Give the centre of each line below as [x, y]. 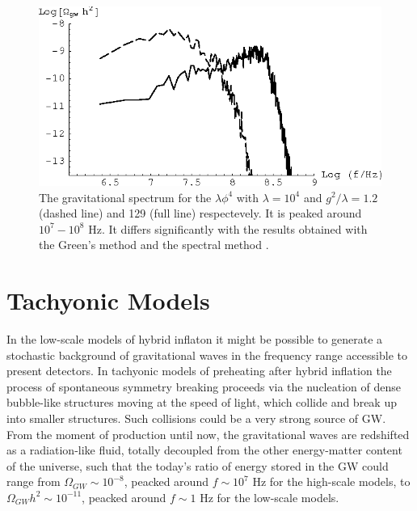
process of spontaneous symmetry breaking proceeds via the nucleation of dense [204, 386]
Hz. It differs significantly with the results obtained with [228, 228]
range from [34, 481]
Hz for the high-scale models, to [331, 481]
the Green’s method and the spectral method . [154, 245]
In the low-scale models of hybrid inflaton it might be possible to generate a [195, 339]
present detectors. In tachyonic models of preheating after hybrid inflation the [199, 371]
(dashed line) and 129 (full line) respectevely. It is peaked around [200, 213]
